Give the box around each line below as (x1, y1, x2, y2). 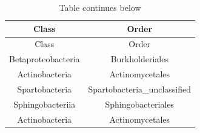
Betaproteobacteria (9, 53, 80, 65)
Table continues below (59, 1, 141, 13)
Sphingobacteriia (13, 97, 76, 110)
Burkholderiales (110, 53, 168, 65)
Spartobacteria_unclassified (88, 82, 191, 95)
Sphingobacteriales (105, 97, 175, 110)
